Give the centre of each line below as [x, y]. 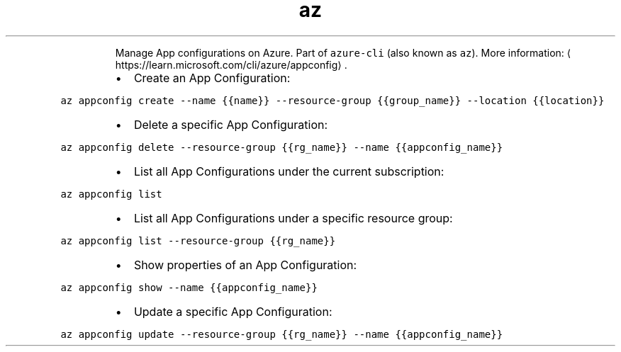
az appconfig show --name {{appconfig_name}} [189, 287]
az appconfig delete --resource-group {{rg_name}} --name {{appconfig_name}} [282, 147]
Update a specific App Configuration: [233, 311]
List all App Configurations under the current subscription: [289, 171]
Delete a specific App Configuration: [231, 124]
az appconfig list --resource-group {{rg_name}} [198, 240]
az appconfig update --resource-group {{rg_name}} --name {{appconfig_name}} [282, 334]
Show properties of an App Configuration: [245, 265]
